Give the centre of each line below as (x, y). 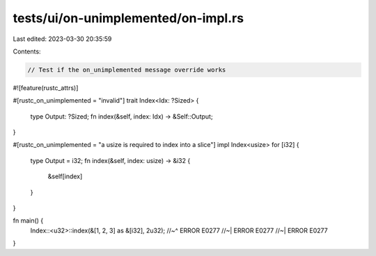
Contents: (27, 51)
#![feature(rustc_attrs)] (46, 87)
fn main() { (28, 221)
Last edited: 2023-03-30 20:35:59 (62, 39)
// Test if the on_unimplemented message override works (127, 70)
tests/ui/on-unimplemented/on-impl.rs (128, 18)
